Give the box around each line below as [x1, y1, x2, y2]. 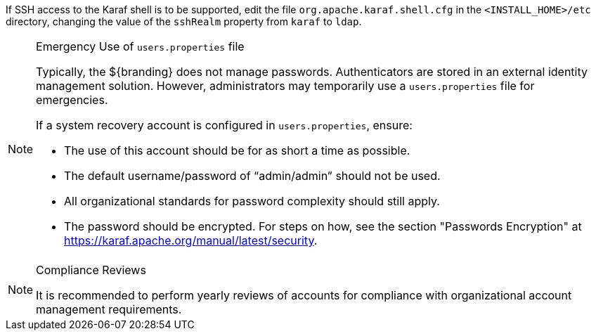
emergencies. [36, 93, 108, 107]
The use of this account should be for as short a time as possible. [64, 143, 410, 157]
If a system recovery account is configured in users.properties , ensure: [36, 118, 413, 132]
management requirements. [36, 302, 182, 316]
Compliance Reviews [36, 263, 146, 277]
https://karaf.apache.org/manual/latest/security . [64, 233, 318, 247]
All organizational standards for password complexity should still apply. [64, 194, 440, 208]
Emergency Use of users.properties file [36, 39, 245, 53]
